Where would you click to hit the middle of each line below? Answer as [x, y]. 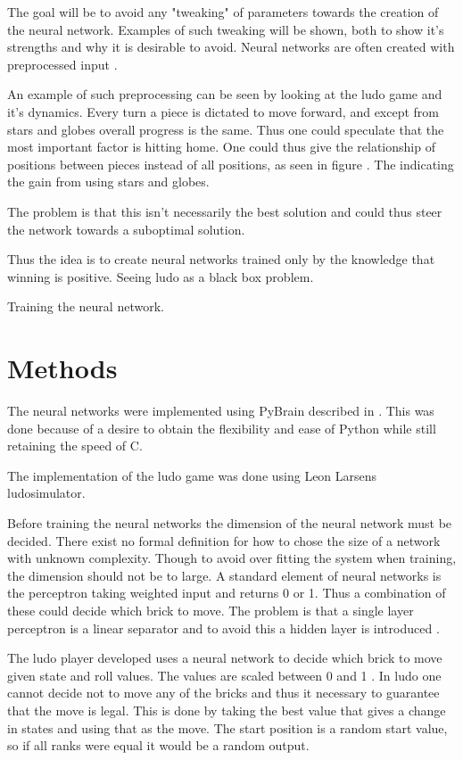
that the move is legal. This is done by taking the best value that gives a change [227, 710]
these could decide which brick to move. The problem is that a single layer [211, 610]
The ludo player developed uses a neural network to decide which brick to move [225, 658]
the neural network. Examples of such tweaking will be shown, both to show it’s [226, 29]
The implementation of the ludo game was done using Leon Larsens [192, 475]
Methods [62, 368]
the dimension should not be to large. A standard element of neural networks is [224, 575]
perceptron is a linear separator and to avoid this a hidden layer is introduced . [223, 628]
